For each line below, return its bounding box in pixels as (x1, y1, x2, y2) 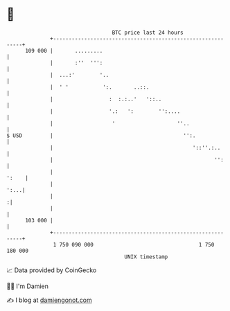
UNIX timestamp (124, 253, 168, 260)
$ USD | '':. (6, 132, 196, 139)
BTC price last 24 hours (112, 29, 184, 36)
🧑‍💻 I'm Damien (6, 282, 49, 290)
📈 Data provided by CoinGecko (6, 266, 97, 274)
